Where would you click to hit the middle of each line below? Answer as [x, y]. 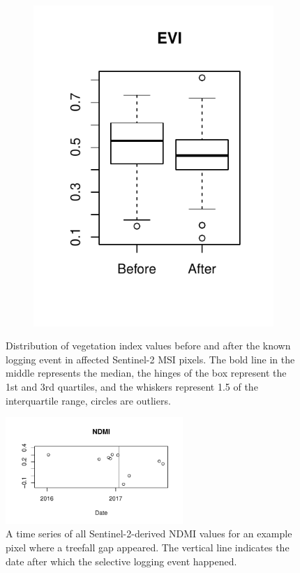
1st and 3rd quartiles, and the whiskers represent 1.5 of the [132, 387]
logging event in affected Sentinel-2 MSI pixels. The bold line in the [150, 359]
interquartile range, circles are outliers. [88, 400]
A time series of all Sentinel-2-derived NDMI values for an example [149, 534]
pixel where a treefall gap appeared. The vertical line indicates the [148, 547]
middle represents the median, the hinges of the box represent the [146, 373]
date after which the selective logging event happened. [121, 561]
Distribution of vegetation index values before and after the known [148, 346]
